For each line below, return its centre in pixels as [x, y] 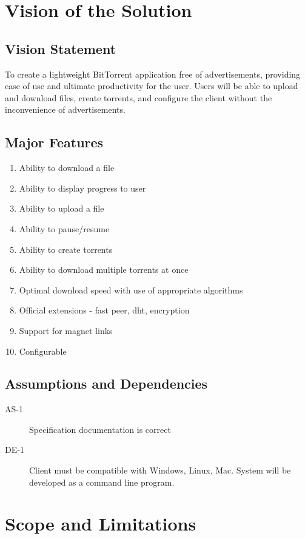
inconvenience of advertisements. [65, 109]
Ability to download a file [67, 168]
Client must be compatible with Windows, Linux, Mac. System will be [160, 470]
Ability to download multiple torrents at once [104, 269]
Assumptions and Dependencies [106, 383]
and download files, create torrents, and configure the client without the [139, 97]
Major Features [54, 142]
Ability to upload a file [62, 208]
